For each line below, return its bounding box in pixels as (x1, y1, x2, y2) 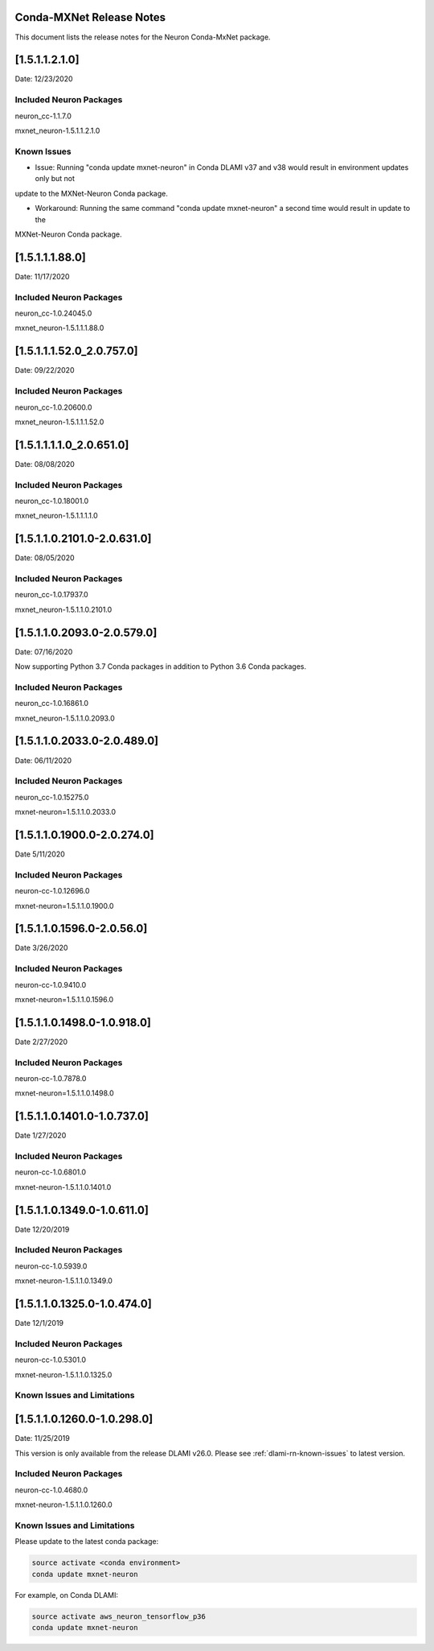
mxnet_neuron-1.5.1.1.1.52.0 (14, 417, 104, 427)
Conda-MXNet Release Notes (14, 10, 166, 24)
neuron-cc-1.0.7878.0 (14, 1073, 87, 1083)
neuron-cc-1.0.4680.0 (14, 1485, 88, 1495)
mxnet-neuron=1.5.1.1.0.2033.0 (14, 807, 117, 817)
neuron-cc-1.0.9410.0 (14, 980, 87, 989)
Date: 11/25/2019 (14, 1434, 70, 1443)
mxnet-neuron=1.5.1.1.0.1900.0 (14, 901, 114, 910)
